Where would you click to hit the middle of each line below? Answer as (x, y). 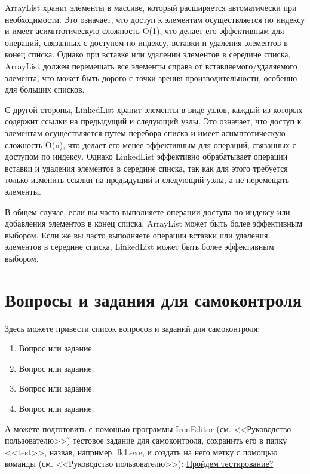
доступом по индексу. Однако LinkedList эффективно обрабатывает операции (146, 156)
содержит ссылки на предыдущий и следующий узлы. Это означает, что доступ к (153, 121)
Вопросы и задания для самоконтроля (154, 299)
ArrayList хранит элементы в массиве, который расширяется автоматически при (151, 7)
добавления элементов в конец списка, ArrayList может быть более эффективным (154, 223)
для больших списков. (45, 89)
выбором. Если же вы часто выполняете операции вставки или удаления (136, 235)
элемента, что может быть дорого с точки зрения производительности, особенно (151, 77)
